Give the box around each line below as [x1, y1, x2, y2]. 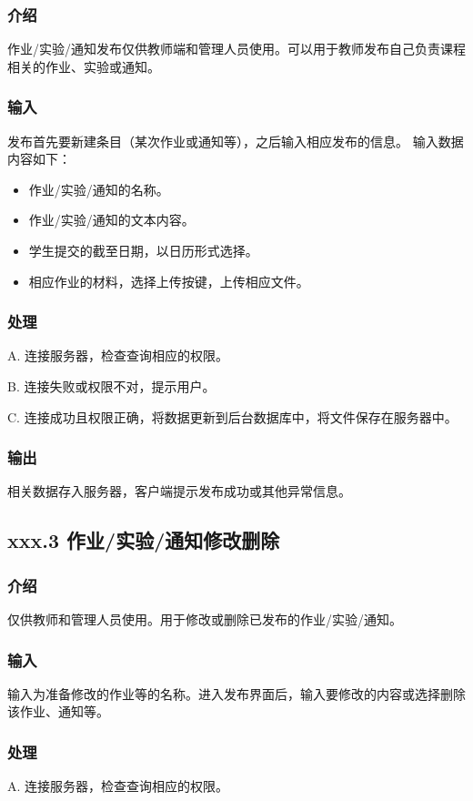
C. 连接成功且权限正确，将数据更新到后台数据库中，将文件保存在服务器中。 [7, 407, 458, 426]
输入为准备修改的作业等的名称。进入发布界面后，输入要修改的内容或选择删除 [7, 684, 466, 703]
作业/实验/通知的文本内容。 [28, 210, 195, 229]
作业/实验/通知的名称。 [28, 179, 169, 198]
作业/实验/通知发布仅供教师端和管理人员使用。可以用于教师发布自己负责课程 [7, 39, 466, 58]
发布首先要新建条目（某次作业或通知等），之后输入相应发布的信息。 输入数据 [7, 131, 464, 150]
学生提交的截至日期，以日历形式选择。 [28, 241, 258, 259]
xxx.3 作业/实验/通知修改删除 [7, 526, 280, 554]
